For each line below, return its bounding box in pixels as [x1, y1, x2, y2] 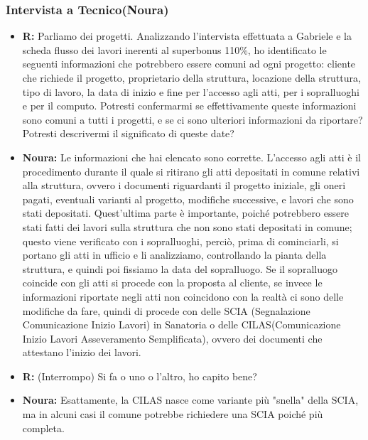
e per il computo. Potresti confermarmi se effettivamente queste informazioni [22, 98, 357, 113]
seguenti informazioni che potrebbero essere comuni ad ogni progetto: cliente [22, 56, 356, 71]
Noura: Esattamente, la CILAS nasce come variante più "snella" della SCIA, [22, 392, 359, 407]
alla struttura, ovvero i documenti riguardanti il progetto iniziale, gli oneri [22, 178, 346, 193]
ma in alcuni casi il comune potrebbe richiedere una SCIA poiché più [22, 407, 323, 422]
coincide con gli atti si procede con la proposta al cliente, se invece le [22, 275, 323, 290]
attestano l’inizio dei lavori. [22, 345, 141, 360]
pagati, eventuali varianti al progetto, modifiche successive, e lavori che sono [22, 191, 354, 206]
